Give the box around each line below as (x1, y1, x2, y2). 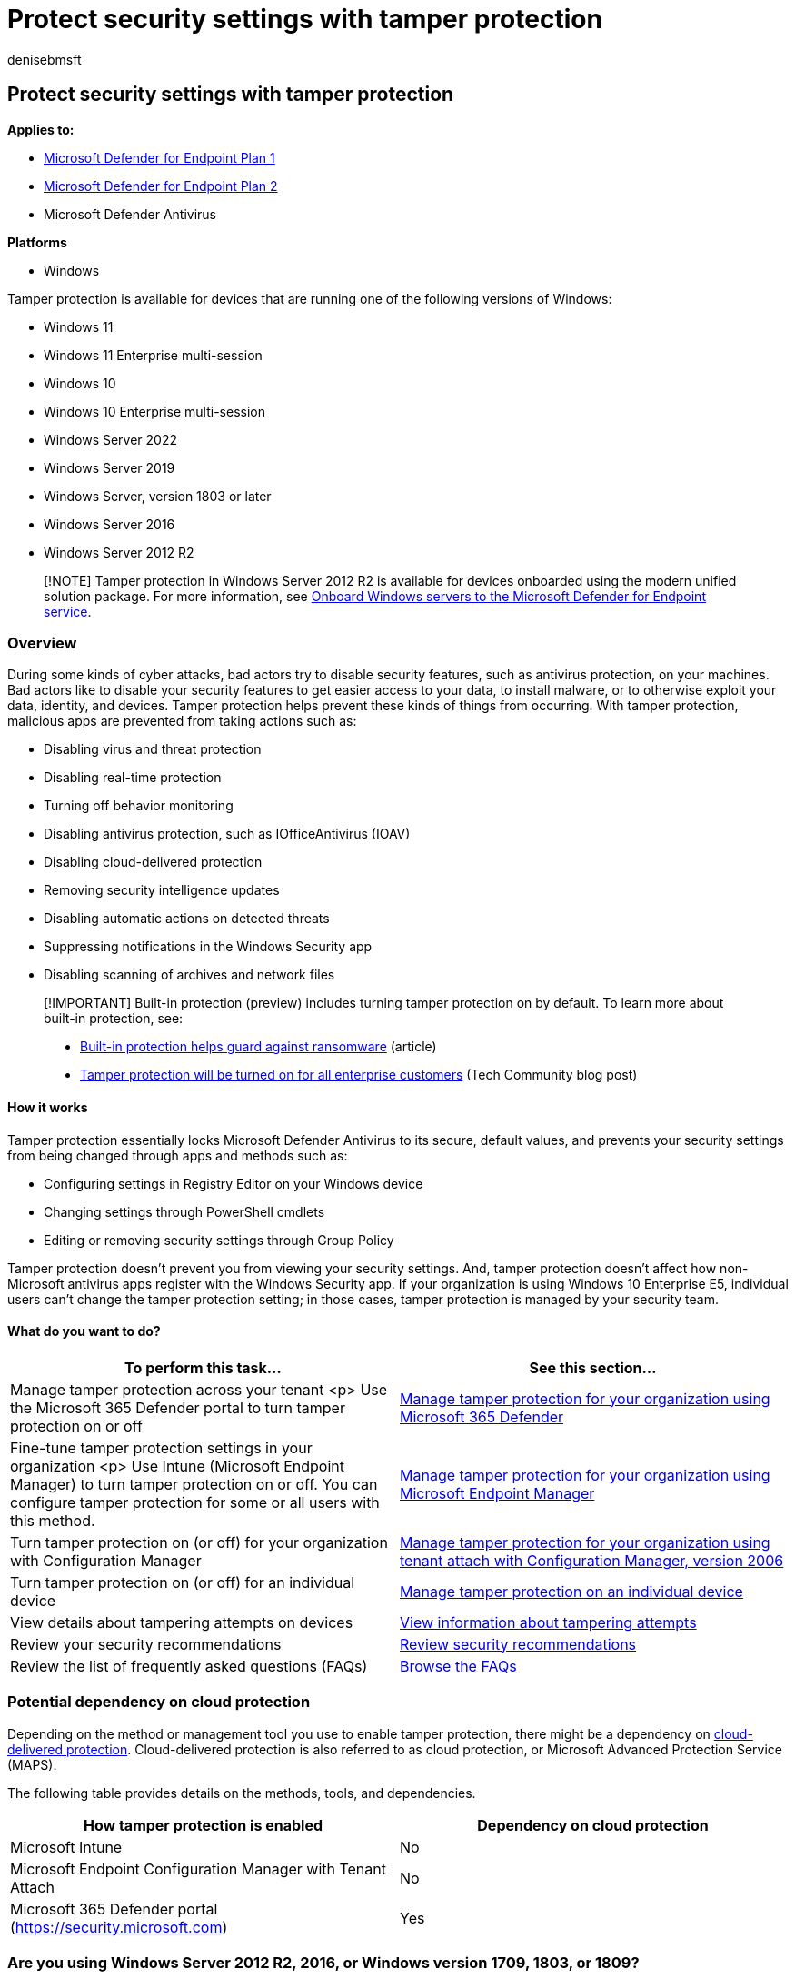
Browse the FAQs (400, 1656, 517, 1675)
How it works (7, 1099, 88, 1115)
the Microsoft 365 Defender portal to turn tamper (10, 1398, 345, 1417)
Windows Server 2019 (44, 459, 175, 476)
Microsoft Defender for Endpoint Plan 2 (44, 177, 278, 194)
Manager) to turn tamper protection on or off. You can (10, 1474, 378, 1493)
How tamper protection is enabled (83, 1815, 323, 1834)
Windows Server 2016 (44, 516, 175, 532)
